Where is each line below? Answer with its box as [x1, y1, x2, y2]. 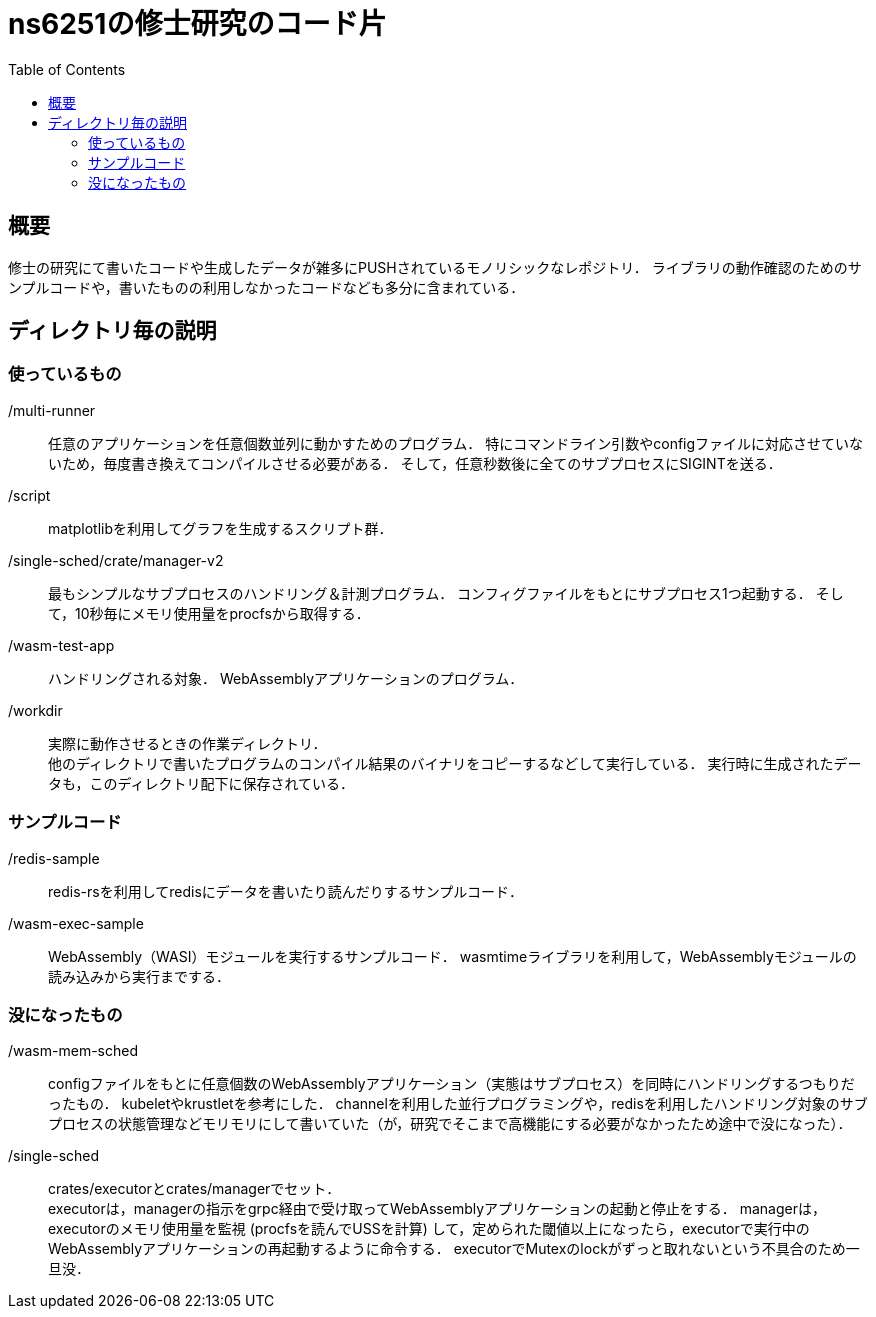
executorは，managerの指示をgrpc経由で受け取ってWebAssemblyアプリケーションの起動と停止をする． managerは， [48, 1200, 826, 1218]
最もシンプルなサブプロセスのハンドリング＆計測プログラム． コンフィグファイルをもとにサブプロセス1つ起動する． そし [48, 584, 844, 602]
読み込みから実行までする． [48, 967, 230, 985]
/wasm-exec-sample [8, 914, 144, 932]
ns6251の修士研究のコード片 [8, 7, 387, 41]
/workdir [8, 701, 63, 719]
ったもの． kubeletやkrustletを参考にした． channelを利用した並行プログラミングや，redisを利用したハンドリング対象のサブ [48, 1095, 868, 1113]
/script [8, 486, 51, 504]
